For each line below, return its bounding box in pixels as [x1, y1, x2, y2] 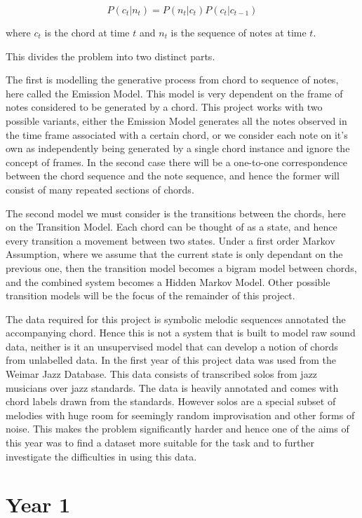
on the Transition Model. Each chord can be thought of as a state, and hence [6, 219, 337, 234]
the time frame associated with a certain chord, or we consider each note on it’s [6, 127, 348, 142]
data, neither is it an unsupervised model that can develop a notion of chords [6, 339, 338, 353]
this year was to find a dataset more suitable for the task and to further [6, 435, 315, 450]
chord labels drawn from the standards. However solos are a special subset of [6, 394, 336, 409]
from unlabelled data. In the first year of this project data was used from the [6, 353, 337, 367]
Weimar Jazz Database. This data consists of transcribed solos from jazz [6, 367, 318, 381]
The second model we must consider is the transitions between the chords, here [6, 205, 346, 220]
